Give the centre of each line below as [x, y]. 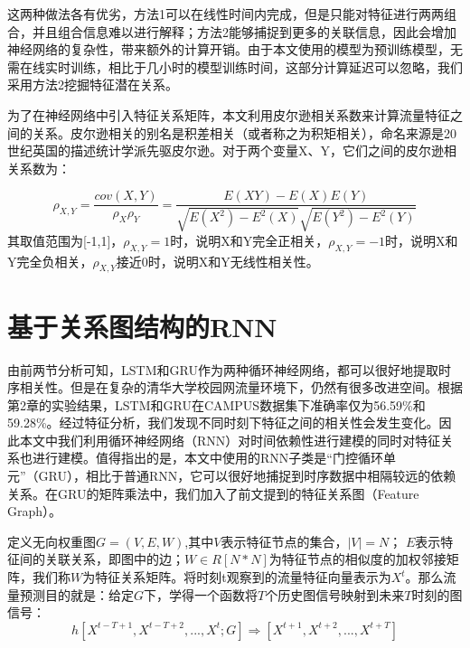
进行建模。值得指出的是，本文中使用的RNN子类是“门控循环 [207, 458]
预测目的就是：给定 [76, 594]
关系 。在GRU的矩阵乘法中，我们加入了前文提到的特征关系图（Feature [213, 493]
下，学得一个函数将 [201, 594]
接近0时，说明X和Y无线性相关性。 [217, 261]
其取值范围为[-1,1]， [66, 240]
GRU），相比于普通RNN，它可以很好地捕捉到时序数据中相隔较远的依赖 [247, 476]
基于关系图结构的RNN [142, 326]
